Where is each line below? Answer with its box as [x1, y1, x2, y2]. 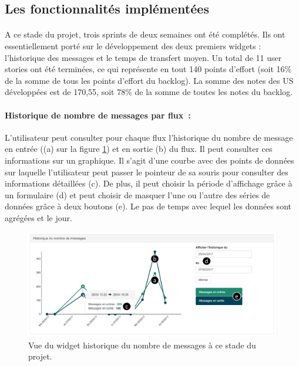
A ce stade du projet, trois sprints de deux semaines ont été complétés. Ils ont [5, 28, 285, 40]
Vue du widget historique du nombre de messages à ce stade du [28, 338, 256, 351]
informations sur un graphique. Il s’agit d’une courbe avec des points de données [5, 154, 294, 166]
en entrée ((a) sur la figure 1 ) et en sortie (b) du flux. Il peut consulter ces [5, 143, 273, 155]
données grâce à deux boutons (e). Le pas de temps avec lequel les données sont [5, 200, 291, 212]
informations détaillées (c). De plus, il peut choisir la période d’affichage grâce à [5, 177, 293, 189]
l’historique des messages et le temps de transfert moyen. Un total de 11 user [5, 51, 282, 63]
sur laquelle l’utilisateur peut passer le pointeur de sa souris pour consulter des [5, 165, 288, 178]
